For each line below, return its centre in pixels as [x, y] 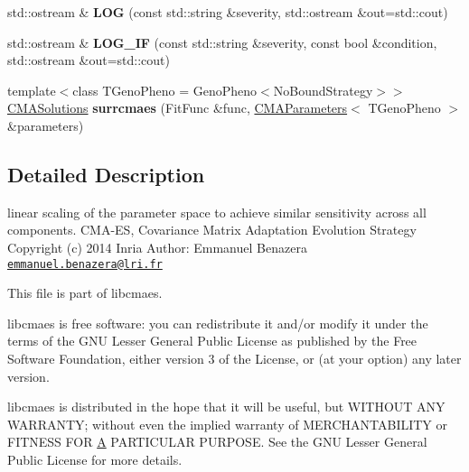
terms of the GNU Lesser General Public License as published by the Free [212, 341]
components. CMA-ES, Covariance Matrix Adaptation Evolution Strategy [212, 230]
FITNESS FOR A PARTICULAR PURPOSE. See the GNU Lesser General [217, 442]
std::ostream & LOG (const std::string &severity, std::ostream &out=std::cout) [228, 12]
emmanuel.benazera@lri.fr [85, 264]
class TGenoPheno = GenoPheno [165, 90]
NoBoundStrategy [323, 90]
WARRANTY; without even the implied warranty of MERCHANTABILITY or [228, 424]
